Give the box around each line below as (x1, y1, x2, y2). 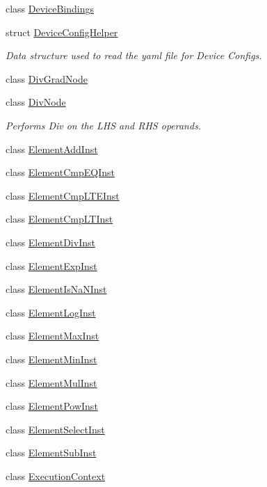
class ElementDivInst (6, 234, 95, 249)
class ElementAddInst (6, 141, 98, 156)
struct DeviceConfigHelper (6, 24, 118, 39)
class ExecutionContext (6, 468, 106, 483)
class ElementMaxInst (6, 328, 99, 343)
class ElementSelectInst (6, 422, 105, 436)
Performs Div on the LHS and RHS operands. (6, 118, 202, 132)
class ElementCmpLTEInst (6, 188, 120, 202)
